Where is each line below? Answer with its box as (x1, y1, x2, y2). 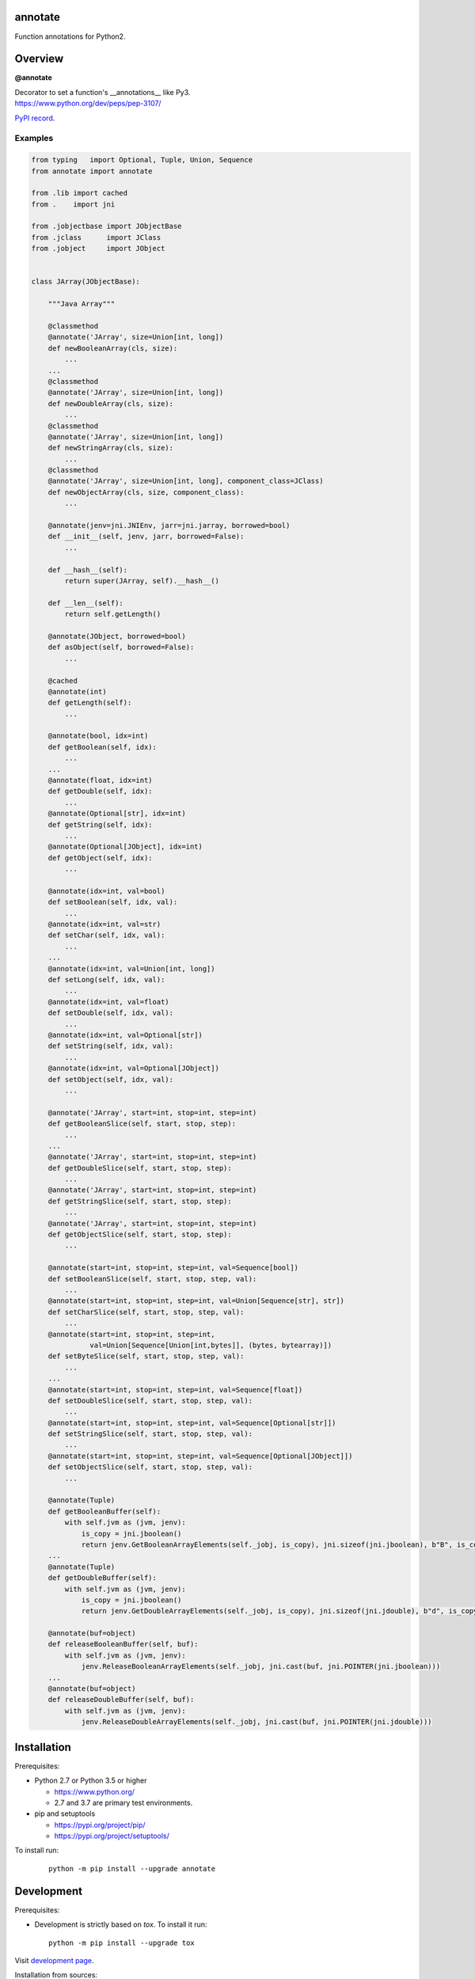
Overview (14, 52, 64, 66)
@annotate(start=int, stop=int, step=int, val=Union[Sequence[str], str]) (47, 1297, 344, 1305)
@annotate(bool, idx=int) (47, 731, 149, 740)
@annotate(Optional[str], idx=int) (47, 809, 186, 819)
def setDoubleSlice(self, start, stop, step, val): (47, 1396, 253, 1405)
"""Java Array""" (47, 299, 116, 309)
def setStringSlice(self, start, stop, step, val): (47, 1430, 253, 1438)
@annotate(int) (47, 687, 107, 696)
